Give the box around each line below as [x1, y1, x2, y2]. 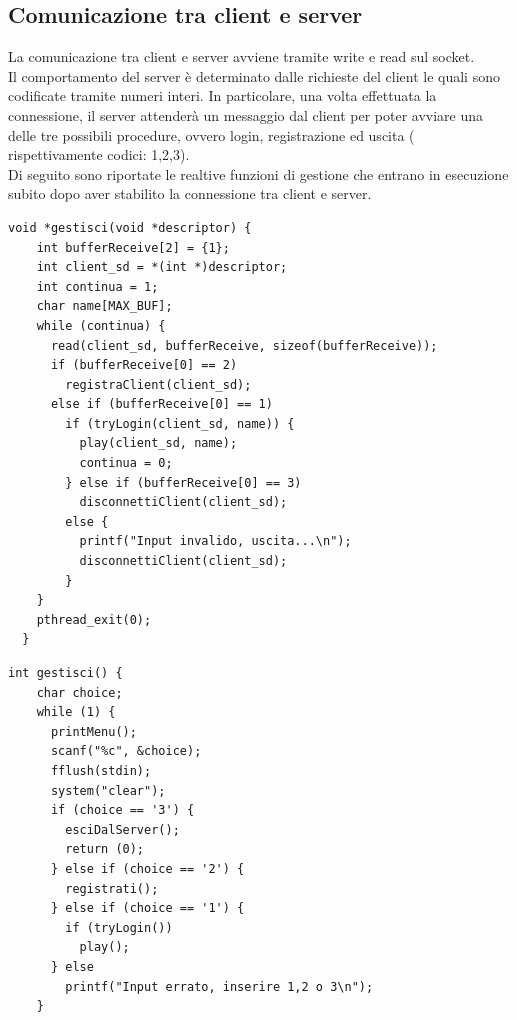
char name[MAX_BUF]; [36, 299, 173, 314]
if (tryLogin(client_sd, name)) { [65, 416, 295, 431]
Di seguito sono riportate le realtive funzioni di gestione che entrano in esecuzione [8, 163, 509, 184]
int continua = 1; [36, 279, 159, 294]
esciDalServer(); [65, 822, 180, 837]
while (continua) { [36, 318, 166, 333]
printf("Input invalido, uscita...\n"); [79, 534, 352, 549]
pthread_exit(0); [36, 612, 152, 627]
